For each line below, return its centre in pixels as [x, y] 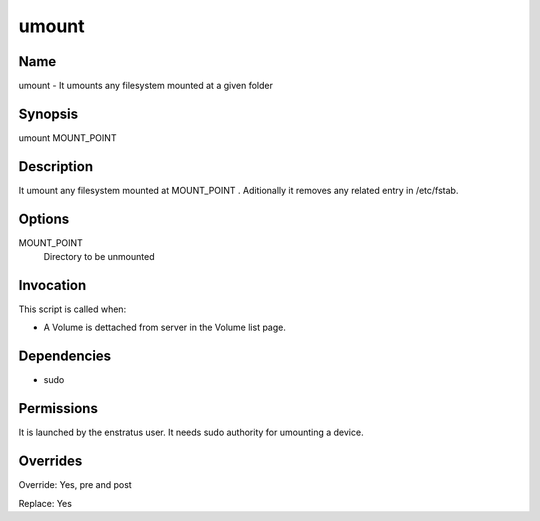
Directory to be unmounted [99, 257]
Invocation [52, 285]
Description [56, 166]
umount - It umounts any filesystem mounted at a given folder [146, 86]
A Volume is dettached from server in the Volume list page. [165, 327]
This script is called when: [72, 309]
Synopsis [48, 113]
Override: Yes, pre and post [75, 485]
